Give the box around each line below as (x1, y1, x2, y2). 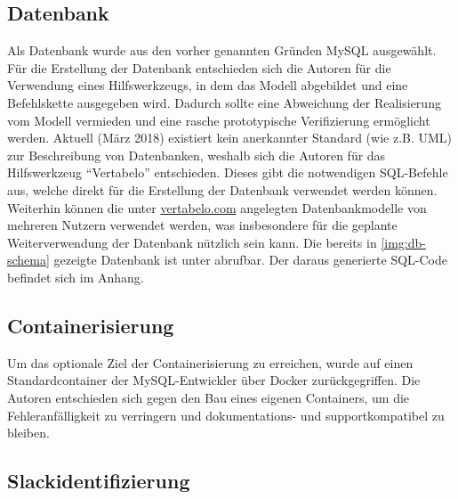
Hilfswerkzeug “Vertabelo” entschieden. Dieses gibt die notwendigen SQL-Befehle (7, 163, 448, 182)
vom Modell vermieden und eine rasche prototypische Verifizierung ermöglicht (7, 110, 430, 129)
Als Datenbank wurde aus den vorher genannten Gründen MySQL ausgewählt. (7, 41, 437, 60)
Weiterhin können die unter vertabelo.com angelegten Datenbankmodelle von (7, 198, 427, 217)
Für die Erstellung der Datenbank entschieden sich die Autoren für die (7, 58, 391, 77)
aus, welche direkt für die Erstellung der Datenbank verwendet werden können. (7, 180, 438, 199)
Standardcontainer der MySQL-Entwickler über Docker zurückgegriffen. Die (7, 371, 421, 389)
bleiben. (7, 423, 50, 442)
